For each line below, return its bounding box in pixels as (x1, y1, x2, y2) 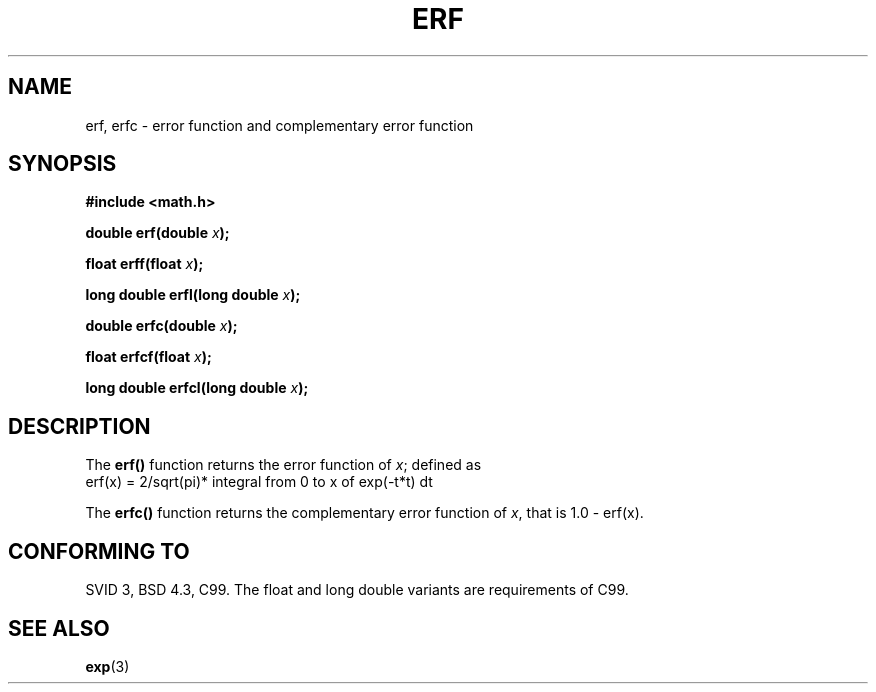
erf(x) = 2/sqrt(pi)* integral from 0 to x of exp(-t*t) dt (85, 473, 433, 491)
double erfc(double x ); (85, 317, 238, 335)
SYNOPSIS (8, 151, 117, 177)
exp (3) (85, 657, 130, 675)
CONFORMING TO (8, 538, 190, 564)
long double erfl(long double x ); (85, 286, 301, 304)
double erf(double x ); (85, 224, 230, 242)
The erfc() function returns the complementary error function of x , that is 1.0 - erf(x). (85, 504, 644, 522)
